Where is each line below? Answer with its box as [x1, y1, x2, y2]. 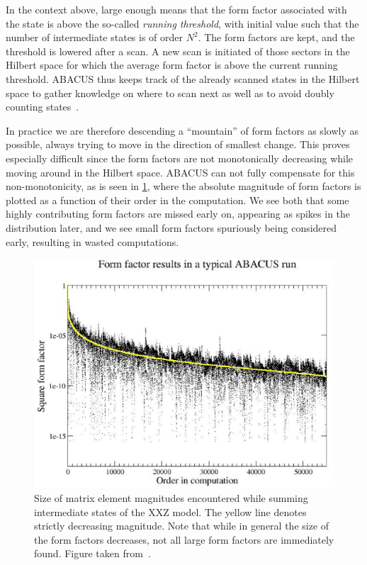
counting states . [6, 99, 79, 114]
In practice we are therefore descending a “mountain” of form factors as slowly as [6, 123, 358, 138]
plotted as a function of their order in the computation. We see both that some [6, 192, 349, 207]
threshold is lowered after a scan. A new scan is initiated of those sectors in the [6, 43, 350, 58]
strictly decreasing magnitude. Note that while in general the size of [34, 518, 329, 533]
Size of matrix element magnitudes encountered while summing [34, 491, 308, 505]
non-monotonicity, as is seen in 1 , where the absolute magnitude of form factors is [6, 179, 361, 194]
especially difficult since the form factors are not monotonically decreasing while [6, 150, 354, 165]
